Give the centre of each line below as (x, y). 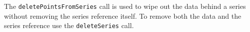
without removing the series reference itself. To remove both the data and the (123, 16)
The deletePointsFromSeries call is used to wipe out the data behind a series (125, 6)
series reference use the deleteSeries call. (69, 25)
